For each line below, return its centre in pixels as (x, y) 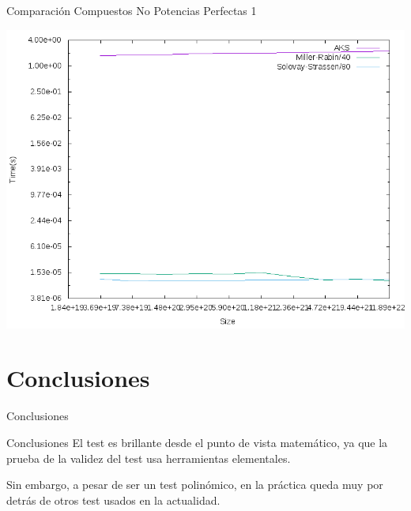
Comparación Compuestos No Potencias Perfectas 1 (132, 10)
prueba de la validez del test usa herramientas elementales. (149, 458)
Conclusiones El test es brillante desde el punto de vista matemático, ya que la (197, 442)
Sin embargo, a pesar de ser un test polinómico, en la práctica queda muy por (195, 485)
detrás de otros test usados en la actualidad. (113, 500)
